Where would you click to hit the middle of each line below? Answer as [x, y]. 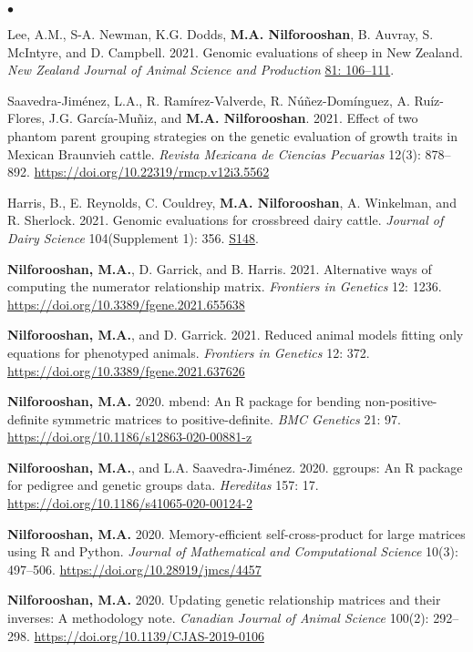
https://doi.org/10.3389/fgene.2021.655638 [126, 304]
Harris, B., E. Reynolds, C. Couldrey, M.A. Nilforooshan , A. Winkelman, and [232, 202]
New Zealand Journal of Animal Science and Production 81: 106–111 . [201, 70]
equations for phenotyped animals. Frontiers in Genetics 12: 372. [189, 352]
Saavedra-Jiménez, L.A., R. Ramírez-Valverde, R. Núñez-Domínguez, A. [209, 100]
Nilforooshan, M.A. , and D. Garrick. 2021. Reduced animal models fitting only [236, 335]
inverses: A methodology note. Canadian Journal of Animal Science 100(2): [218, 618]
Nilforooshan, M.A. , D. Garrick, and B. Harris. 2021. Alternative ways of [220, 268]
